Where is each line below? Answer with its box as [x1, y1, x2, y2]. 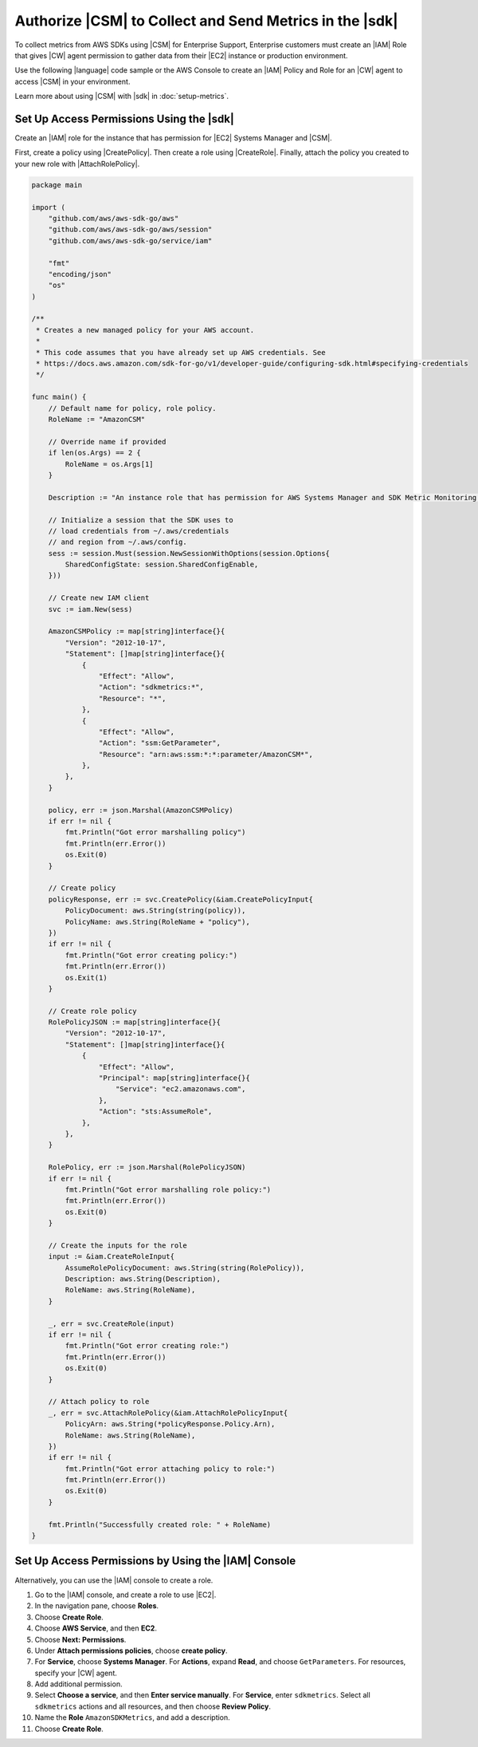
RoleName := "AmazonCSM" [48, 415, 146, 424]
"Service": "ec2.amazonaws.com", [116, 1085, 246, 1094]
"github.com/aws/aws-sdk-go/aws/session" [48, 225, 213, 235]
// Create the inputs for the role [48, 1240, 187, 1250]
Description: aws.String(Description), [65, 1275, 221, 1284]
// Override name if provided [48, 437, 167, 446]
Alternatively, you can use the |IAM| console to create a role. [14, 1575, 214, 1585]
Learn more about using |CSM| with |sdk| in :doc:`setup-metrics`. [14, 92, 229, 101]
